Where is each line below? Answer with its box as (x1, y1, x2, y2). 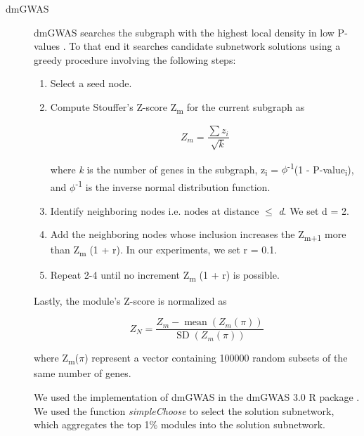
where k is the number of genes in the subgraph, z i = (50, 161, 279, 178)
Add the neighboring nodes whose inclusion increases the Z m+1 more (50, 227, 346, 243)
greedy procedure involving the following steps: (34, 52, 236, 67)
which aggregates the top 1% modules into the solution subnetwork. (34, 417, 325, 432)
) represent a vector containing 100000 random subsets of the (84, 350, 348, 365)
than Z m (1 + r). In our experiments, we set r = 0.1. (50, 242, 278, 259)
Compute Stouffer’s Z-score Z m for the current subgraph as (50, 99, 305, 116)
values (34, 39, 60, 53)
